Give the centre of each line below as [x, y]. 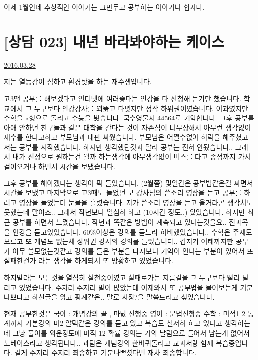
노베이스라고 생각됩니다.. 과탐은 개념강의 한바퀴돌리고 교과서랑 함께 [109, 342]
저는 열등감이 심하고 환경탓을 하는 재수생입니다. [78, 82]
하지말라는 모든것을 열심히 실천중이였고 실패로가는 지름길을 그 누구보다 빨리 [122, 277]
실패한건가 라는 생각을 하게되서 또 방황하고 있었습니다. [89, 261]
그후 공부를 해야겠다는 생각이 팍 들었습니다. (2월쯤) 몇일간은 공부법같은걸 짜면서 [129, 183]
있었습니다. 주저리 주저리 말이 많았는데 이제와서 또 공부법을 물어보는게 [128, 287]
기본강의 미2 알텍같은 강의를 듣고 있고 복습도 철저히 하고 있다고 [124, 323]
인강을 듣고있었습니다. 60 [51, 231]
